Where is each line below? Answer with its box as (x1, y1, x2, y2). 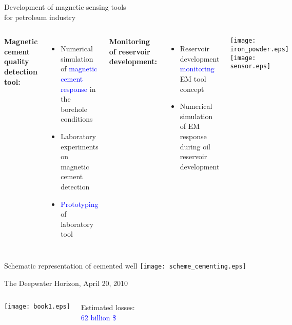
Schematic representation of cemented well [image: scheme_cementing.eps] (4, 260, 246, 271)
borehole (61, 103, 87, 114)
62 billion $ (81, 312, 116, 322)
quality (4, 56, 29, 67)
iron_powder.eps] (230, 45, 289, 53)
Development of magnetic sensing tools (4, 2, 126, 12)
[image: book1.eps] (4, 303, 70, 311)
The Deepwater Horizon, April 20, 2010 (4, 277, 128, 288)
